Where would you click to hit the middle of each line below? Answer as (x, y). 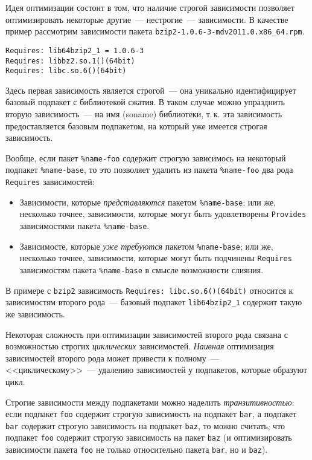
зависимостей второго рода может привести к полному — (112, 358)
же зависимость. (35, 314)
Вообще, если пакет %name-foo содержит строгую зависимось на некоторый (146, 157)
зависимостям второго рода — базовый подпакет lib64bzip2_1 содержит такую (154, 302)
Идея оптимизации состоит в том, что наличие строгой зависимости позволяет (150, 7)
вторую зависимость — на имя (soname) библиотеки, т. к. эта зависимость (144, 114)
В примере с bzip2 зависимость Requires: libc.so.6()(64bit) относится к (149, 290)
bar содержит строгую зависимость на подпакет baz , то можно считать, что (145, 425)
